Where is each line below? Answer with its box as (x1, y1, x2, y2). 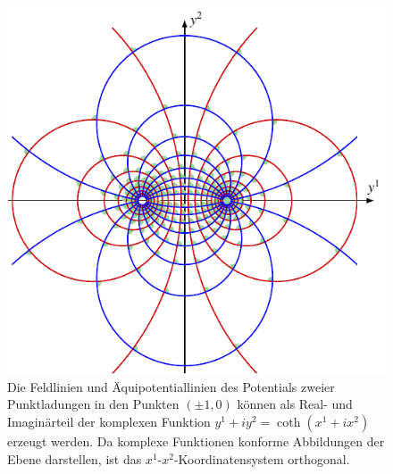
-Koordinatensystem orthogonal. (173, 449, 350, 468)
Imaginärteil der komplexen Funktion (7, 412, 211, 430)
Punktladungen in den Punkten (7, 395, 180, 413)
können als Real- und (237, 395, 353, 413)
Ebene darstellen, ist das (7, 449, 142, 468)
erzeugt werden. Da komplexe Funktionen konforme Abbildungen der (7, 432, 385, 450)
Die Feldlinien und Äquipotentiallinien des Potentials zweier (7, 377, 335, 395)
